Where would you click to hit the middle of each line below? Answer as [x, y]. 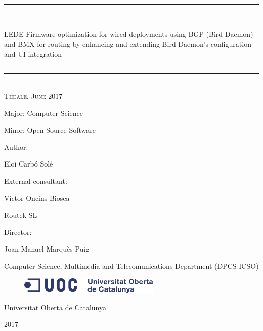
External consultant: [36, 180]
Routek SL [21, 215]
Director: [18, 232]
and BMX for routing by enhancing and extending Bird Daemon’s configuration [128, 44]
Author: [16, 147]
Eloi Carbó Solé [29, 164]
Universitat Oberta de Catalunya [55, 307]
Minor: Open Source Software [50, 130]
